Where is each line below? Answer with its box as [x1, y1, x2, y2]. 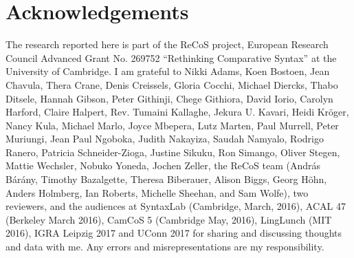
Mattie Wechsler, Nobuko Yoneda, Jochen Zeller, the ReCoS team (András [5, 158, 320, 173]
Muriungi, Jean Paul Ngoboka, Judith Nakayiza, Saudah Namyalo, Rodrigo [5, 131, 324, 146]
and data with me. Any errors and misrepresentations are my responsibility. [5, 239, 324, 254]
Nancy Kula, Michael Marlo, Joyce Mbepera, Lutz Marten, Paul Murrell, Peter [5, 118, 339, 132]
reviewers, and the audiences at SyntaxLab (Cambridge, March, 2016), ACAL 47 [5, 199, 346, 213]
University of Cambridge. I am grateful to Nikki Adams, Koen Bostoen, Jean [5, 64, 330, 78]
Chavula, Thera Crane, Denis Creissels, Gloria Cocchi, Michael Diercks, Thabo [5, 77, 338, 92]
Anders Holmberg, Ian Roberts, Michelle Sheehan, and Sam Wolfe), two [5, 185, 309, 200]
